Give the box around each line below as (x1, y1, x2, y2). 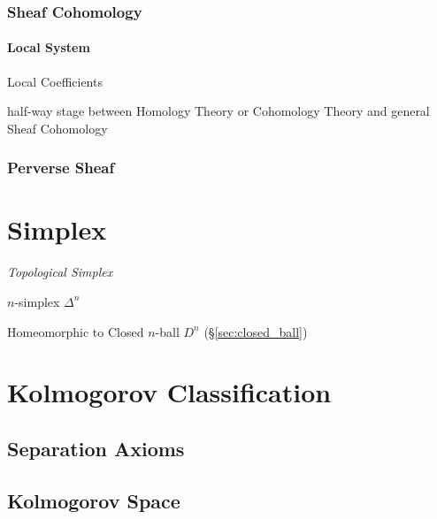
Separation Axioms (7, 434, 185, 462)
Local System (7, 38, 90, 57)
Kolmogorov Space (7, 486, 180, 514)
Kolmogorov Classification (7, 374, 332, 410)
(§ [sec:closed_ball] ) (203, 322, 308, 340)
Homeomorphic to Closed (7, 322, 144, 340)
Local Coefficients (7, 72, 103, 90)
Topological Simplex (7, 263, 113, 281)
